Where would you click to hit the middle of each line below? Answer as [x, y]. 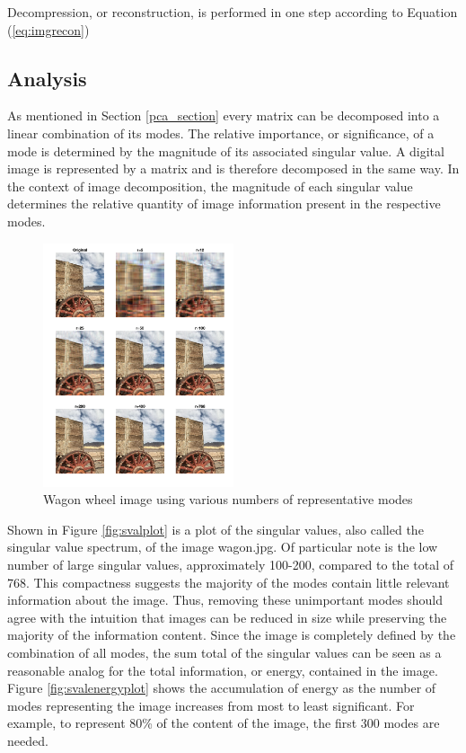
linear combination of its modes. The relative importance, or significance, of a [221, 133]
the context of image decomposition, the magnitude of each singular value [210, 186]
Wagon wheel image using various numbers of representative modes [228, 499]
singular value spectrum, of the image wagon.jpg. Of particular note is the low [223, 547]
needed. [28, 740]
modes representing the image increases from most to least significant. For [211, 705]
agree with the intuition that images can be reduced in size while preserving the [227, 617]
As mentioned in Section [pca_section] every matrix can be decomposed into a [224, 115]
